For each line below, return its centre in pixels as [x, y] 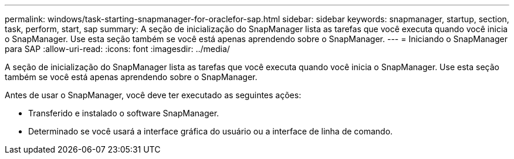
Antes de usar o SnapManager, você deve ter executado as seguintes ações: [153, 95]
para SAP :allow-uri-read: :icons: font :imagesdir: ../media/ [117, 49]
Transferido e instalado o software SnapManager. [124, 113]
